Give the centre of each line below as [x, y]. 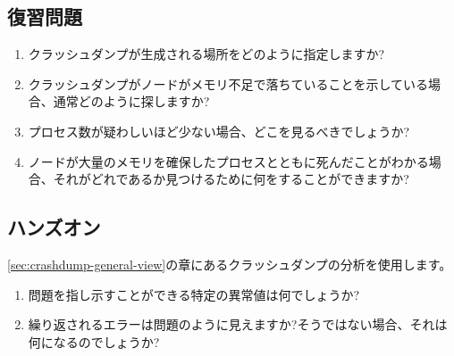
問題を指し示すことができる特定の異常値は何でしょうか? [194, 294]
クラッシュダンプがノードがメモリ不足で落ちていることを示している [228, 83]
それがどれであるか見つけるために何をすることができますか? [231, 179]
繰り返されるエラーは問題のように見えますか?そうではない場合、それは [238, 324]
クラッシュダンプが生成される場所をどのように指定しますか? [206, 54]
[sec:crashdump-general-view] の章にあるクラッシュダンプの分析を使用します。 [230, 264]
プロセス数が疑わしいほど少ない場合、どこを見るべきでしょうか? [219, 131]
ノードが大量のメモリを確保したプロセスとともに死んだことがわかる [228, 161]
